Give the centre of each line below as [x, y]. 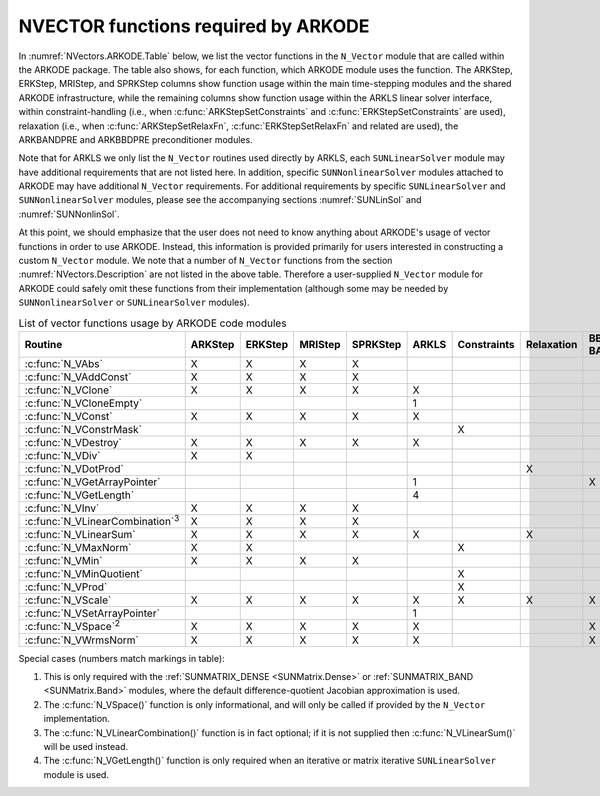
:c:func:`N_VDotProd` [74, 468]
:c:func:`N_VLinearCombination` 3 [102, 520]
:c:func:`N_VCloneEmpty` [83, 403]
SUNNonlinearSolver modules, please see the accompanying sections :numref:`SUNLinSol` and [220, 200]
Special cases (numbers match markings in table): [121, 658]
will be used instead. [86, 746]
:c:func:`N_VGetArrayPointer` [92, 482]
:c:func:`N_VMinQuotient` [84, 574]
